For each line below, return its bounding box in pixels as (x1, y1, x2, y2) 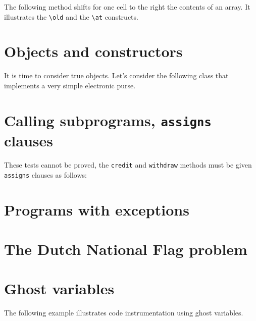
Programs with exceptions (4, 199, 189, 220)
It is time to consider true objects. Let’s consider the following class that (4, 70, 229, 81)
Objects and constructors (4, 41, 183, 62)
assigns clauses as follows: (4, 169, 87, 180)
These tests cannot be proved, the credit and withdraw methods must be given (4, 159, 252, 170)
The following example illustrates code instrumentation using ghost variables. (4, 307, 243, 318)
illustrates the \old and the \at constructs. (4, 11, 138, 22)
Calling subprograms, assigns (4, 110, 212, 130)
